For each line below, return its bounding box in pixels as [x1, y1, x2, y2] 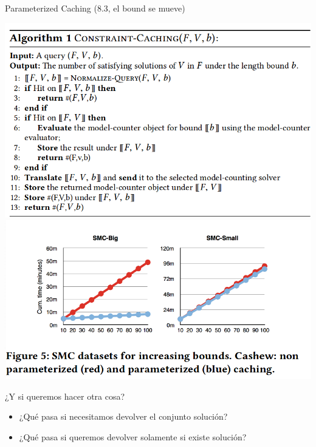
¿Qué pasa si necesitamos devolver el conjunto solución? [19, 410, 228, 423]
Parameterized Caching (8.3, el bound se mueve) [5, 2, 185, 14]
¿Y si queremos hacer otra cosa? [5, 389, 125, 402]
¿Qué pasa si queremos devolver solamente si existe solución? [19, 430, 247, 443]
